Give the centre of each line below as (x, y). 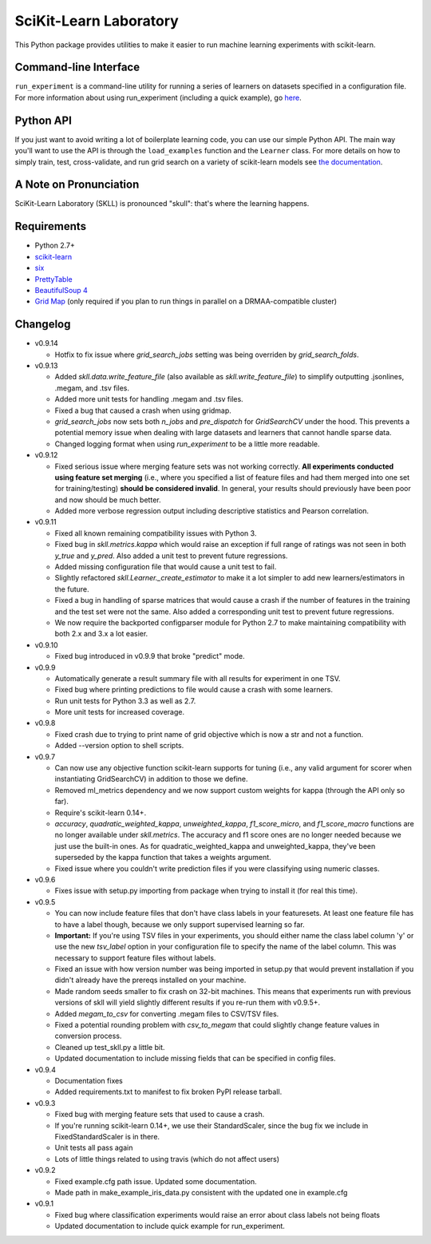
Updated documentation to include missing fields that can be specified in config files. (195, 1059)
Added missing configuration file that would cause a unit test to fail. (166, 567)
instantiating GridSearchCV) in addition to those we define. (151, 779)
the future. (72, 589)
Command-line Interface (77, 67)
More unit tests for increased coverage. (120, 712)
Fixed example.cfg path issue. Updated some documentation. (156, 1181)
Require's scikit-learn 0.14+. (101, 812)
